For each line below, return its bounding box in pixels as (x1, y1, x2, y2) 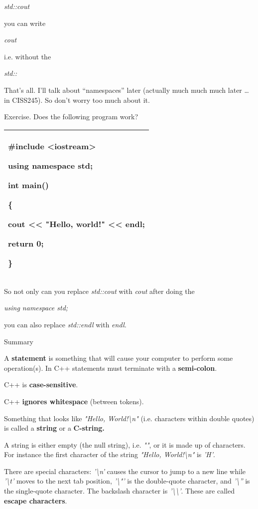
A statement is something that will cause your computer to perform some (4, 353, 233, 363)
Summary (4, 336, 33, 346)
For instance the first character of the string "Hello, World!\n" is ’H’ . (4, 449, 215, 460)
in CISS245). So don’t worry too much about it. (4, 94, 150, 105)
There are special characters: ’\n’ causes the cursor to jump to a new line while (4, 466, 246, 476)
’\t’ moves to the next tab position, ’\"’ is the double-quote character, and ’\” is (4, 476, 250, 486)
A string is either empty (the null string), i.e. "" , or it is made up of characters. (4, 439, 246, 450)
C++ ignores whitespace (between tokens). (4, 396, 144, 406)
